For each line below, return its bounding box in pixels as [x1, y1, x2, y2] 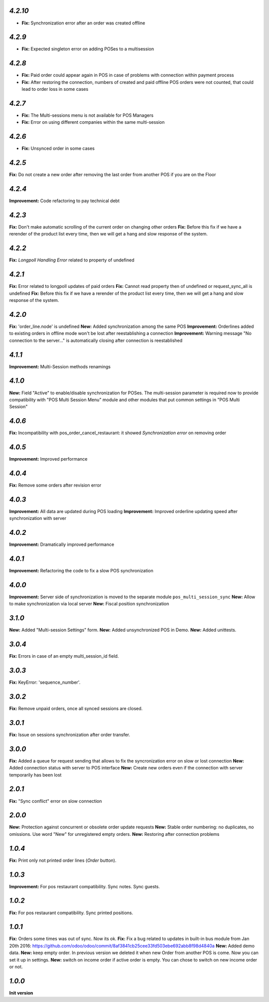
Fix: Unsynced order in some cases [21, 145, 95, 152]
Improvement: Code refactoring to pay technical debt [9, 198, 120, 204]
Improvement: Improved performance [9, 456, 88, 462]
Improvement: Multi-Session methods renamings [9, 363, 111, 369]
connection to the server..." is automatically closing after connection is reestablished [9, 337, 183, 343]
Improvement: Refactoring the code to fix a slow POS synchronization [9, 568, 154, 574]
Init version [9, 990, 33, 996]
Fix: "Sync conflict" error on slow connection [9, 798, 102, 804]
